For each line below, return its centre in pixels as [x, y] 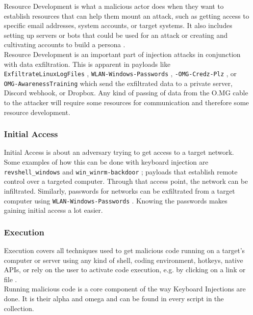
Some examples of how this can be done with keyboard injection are [106, 162]
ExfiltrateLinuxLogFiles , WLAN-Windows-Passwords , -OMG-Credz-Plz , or [120, 73]
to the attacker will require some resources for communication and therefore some [126, 102]
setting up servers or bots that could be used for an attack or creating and [116, 35]
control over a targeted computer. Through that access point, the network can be [126, 181]
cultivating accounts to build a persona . [65, 44]
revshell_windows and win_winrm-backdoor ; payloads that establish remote [121, 171]
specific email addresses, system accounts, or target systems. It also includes [118, 25]
